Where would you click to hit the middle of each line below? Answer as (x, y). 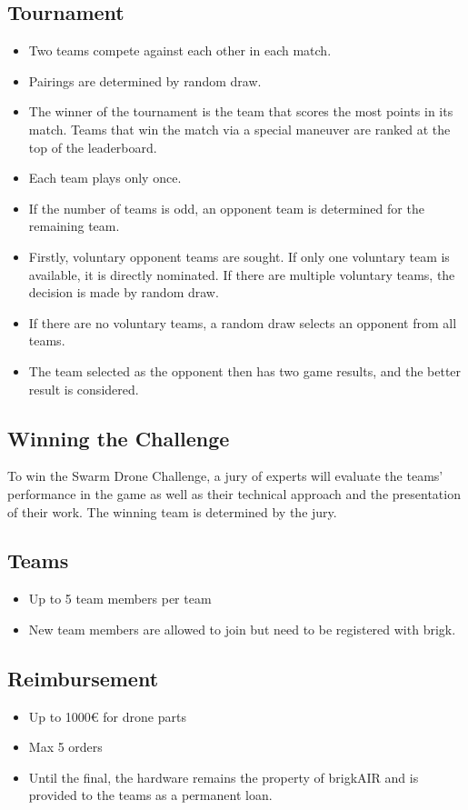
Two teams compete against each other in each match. (180, 50)
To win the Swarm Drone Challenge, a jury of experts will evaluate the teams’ (225, 476)
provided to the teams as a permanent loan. (150, 795)
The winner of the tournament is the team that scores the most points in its (241, 111)
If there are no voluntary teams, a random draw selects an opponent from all (243, 322)
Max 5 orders (65, 747)
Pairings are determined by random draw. (145, 80)
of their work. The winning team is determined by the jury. (172, 511)
